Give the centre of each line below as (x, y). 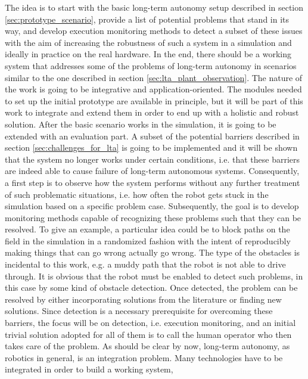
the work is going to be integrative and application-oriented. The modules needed (153, 89)
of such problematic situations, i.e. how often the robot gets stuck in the (137, 194)
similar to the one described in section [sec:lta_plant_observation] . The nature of (154, 77)
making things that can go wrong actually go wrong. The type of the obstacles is (153, 252)
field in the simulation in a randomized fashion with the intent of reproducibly (148, 240)
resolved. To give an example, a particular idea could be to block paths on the (147, 229)
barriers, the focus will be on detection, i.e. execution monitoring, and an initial (150, 323)
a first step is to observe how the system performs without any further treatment (153, 182)
